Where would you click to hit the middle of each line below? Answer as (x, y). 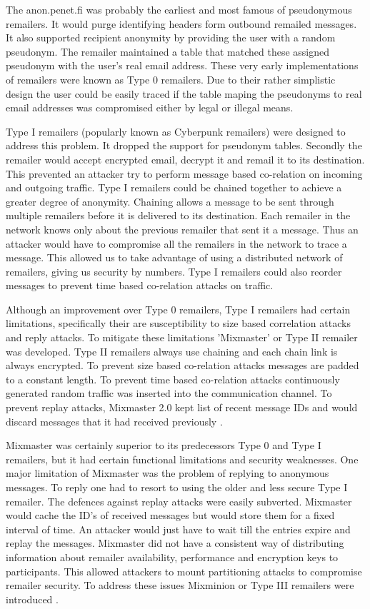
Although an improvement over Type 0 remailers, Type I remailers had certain (178, 309)
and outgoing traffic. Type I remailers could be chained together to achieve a (174, 187)
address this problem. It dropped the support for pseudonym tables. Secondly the (184, 145)
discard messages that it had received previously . (114, 421)
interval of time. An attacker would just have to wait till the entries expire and (178, 529)
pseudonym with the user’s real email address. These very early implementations (182, 65)
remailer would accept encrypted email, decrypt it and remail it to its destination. (185, 159)
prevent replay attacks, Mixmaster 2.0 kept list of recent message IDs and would (182, 407)
